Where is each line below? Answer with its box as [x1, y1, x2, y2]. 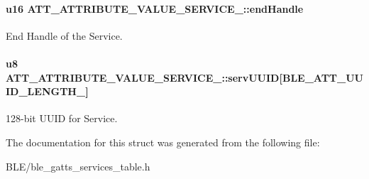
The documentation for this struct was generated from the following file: [6, 134, 320, 149]
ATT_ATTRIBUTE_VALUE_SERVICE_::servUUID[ [6, 70, 282, 85]
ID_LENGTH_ [6, 84, 86, 99]
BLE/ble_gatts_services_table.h [6, 158, 150, 173]
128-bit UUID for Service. [6, 111, 118, 126]
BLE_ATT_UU [282, 70, 363, 85]
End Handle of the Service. [6, 28, 123, 43]
